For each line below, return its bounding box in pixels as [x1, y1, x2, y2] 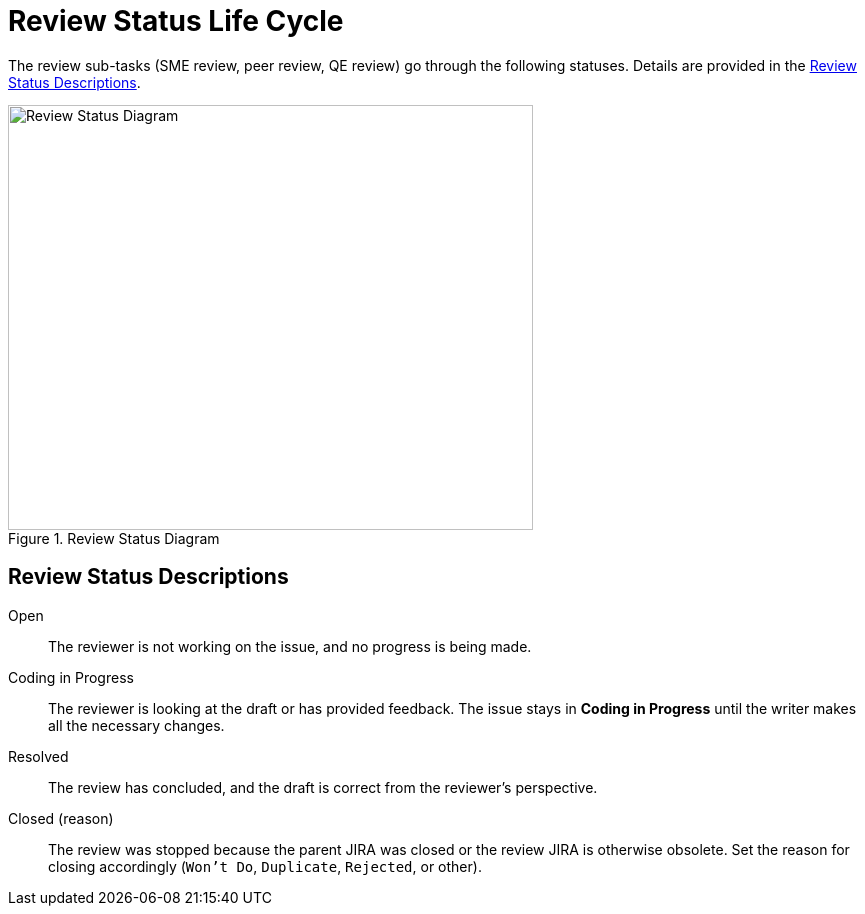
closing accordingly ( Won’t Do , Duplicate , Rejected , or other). [48, 857, 482, 875]
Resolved [8, 747, 69, 765]
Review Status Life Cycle [8, 4, 344, 38]
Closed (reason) [8, 809, 114, 827]
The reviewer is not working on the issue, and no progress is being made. [48, 637, 532, 655]
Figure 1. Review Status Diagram [8, 529, 220, 547]
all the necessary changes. [48, 716, 225, 734]
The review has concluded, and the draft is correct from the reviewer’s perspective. [48, 778, 598, 796]
